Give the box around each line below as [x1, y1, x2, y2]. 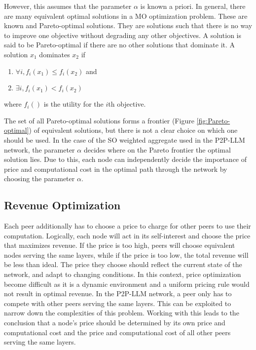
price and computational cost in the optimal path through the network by [4, 163, 227, 174]
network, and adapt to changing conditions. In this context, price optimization [4, 269, 241, 279]
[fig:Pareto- [196, 115, 230, 125]
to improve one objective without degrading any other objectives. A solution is [4, 30, 242, 40]
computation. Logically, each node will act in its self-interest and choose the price [4, 230, 251, 240]
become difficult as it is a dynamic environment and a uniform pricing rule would [4, 278, 250, 289]
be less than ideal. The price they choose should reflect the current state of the [4, 259, 242, 270]
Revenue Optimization [4, 197, 121, 213]
